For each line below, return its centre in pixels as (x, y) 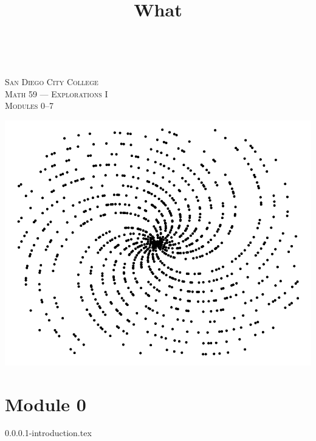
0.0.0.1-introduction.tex (48, 433)
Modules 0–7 (29, 106)
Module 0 (46, 404)
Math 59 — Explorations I (57, 93)
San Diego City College (52, 81)
